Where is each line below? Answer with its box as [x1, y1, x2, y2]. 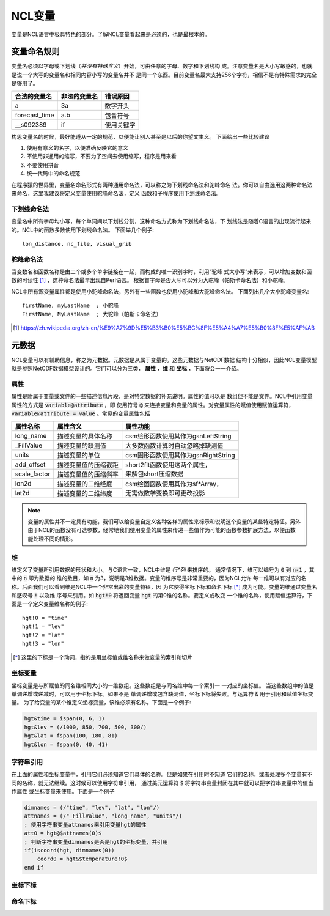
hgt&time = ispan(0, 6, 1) [24, 715, 105, 722]
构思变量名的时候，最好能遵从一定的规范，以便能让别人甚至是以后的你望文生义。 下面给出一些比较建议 [11, 133, 270, 140]
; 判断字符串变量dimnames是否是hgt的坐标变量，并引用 [24, 838, 168, 845]
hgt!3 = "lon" [22, 640, 64, 648]
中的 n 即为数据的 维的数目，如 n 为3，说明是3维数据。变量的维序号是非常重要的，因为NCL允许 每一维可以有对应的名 [11, 575, 307, 582]
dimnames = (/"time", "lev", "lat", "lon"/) [24, 804, 160, 811]
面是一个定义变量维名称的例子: [11, 600, 89, 608]
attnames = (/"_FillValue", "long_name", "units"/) [24, 813, 183, 819]
